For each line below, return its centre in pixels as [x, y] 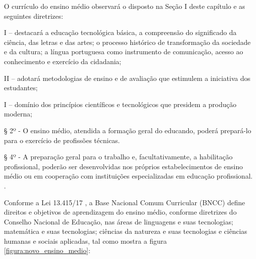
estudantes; [21, 88]
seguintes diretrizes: [34, 16]
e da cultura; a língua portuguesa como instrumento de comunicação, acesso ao [124, 52]
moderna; [18, 114]
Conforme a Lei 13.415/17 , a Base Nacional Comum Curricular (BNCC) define [125, 202]
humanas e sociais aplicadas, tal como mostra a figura [85, 240]
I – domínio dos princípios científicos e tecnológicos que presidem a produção [120, 104]
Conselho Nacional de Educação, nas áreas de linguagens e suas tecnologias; [119, 221]
